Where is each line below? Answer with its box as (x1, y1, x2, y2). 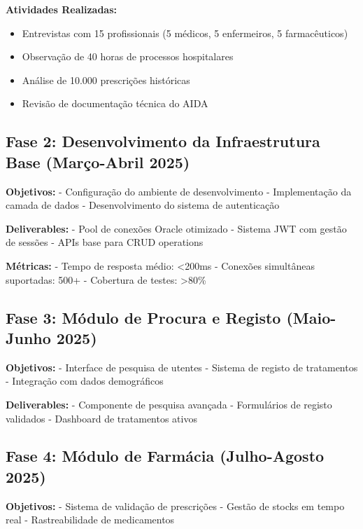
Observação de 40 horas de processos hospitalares (22, 49, 234, 64)
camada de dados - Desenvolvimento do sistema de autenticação (6, 198, 280, 212)
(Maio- (286, 306, 336, 328)
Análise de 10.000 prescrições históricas (22, 72, 190, 87)
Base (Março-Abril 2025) (6, 151, 190, 172)
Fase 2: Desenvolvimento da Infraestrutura (6, 130, 320, 152)
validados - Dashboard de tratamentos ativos (6, 411, 197, 425)
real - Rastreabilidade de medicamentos (6, 512, 175, 527)
